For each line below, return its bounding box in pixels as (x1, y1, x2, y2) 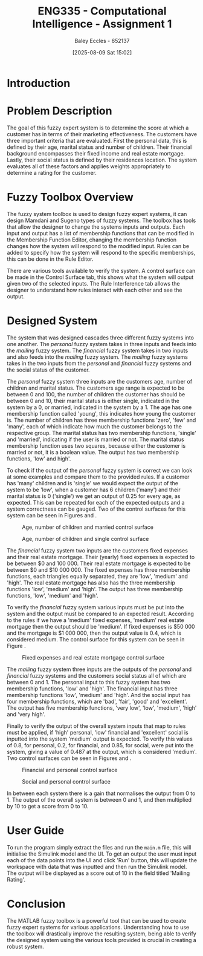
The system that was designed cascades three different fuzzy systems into (7, 334, 194, 341)
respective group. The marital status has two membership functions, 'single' (7, 429, 197, 436)
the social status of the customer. (7, 366, 90, 373)
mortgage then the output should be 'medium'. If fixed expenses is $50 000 (7, 623, 195, 630)
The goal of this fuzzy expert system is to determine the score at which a (7, 124, 189, 131)
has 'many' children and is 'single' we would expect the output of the (7, 479, 179, 486)
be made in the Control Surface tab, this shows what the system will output (7, 273, 194, 281)
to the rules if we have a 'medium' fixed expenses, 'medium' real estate (7, 616, 185, 624)
